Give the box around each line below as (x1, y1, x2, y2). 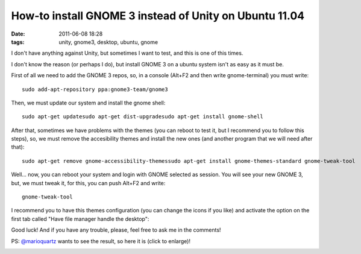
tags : (11, 38, 25, 45)
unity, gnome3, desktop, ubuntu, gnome (58, 38, 159, 45)
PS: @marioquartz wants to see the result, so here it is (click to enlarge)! (11, 237, 191, 244)
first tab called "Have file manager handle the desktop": (11, 215, 149, 223)
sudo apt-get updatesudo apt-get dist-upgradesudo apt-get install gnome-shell (22, 113, 263, 120)
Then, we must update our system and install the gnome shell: (11, 99, 166, 106)
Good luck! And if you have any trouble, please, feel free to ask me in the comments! (11, 226, 221, 233)
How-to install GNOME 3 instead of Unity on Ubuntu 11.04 (11, 9, 304, 22)
